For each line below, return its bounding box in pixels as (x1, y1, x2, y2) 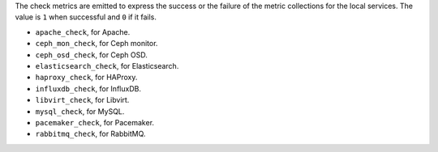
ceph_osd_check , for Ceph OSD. (35, 49, 148, 60)
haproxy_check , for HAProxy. (35, 73, 138, 82)
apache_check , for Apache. (35, 27, 131, 36)
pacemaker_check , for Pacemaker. (35, 117, 154, 127)
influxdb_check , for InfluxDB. (35, 83, 142, 93)
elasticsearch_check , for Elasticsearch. (35, 61, 179, 70)
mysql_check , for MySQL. (35, 106, 125, 116)
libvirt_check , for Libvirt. (35, 95, 130, 105)
